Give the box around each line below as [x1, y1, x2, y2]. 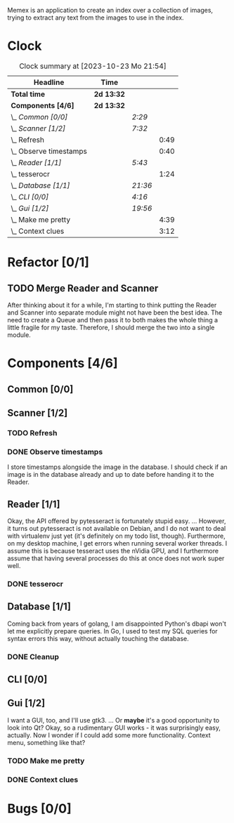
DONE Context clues [7, 775, 79, 784]
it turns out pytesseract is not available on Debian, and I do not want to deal [7, 524, 226, 532]
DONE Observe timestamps [7, 447, 103, 456]
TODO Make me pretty [7, 756, 85, 765]
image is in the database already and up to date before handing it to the [7, 470, 214, 479]
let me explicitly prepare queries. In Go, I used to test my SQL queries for [7, 626, 218, 635]
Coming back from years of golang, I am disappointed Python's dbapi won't [7, 619, 227, 628]
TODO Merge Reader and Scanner [7, 282, 159, 294]
